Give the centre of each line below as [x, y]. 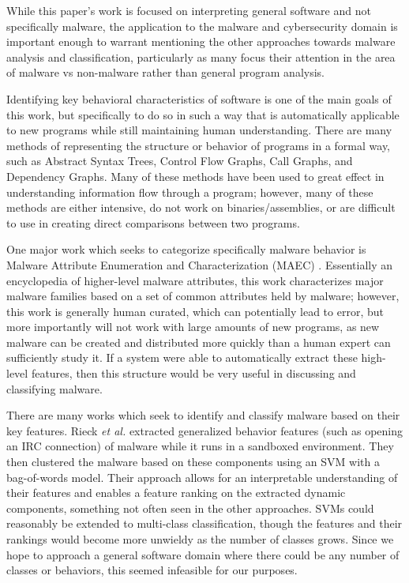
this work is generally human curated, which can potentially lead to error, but [195, 311]
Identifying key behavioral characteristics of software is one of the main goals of [199, 98]
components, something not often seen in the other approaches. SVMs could [190, 508]
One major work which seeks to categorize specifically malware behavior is [186, 249]
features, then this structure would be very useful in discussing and [193, 373]
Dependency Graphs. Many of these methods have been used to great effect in [195, 176]
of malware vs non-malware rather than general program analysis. [166, 72]
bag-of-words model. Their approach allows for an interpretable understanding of [202, 477]
